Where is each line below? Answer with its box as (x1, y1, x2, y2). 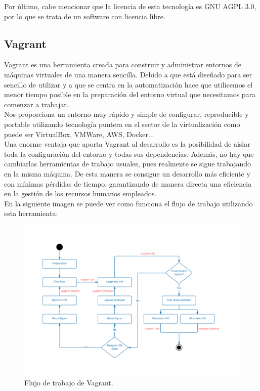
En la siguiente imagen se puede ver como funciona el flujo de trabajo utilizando (4, 198, 253, 208)
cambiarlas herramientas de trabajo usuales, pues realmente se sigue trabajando (4, 158, 251, 169)
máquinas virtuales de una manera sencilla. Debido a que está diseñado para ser (4, 69, 252, 79)
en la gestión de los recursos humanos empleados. (4, 188, 157, 199)
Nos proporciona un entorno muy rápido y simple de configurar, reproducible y (4, 109, 249, 119)
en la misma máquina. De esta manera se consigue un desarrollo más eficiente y (4, 168, 250, 179)
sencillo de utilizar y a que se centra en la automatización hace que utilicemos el (4, 79, 253, 90)
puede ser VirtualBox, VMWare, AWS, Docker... (4, 128, 154, 139)
